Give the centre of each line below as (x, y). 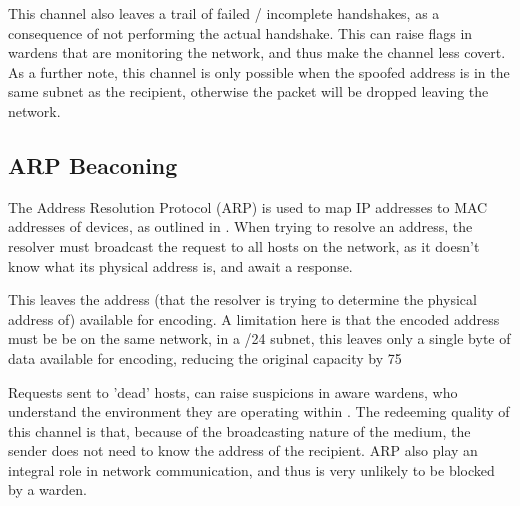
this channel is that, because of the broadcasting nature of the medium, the (239, 430)
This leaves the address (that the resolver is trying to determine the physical (242, 299)
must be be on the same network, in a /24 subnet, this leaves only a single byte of (259, 338)
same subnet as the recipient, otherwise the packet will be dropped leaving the (248, 91)
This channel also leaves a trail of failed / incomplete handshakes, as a (224, 13)
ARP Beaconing (93, 164)
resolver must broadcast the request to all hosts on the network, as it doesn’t (244, 245)
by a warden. (47, 489)
